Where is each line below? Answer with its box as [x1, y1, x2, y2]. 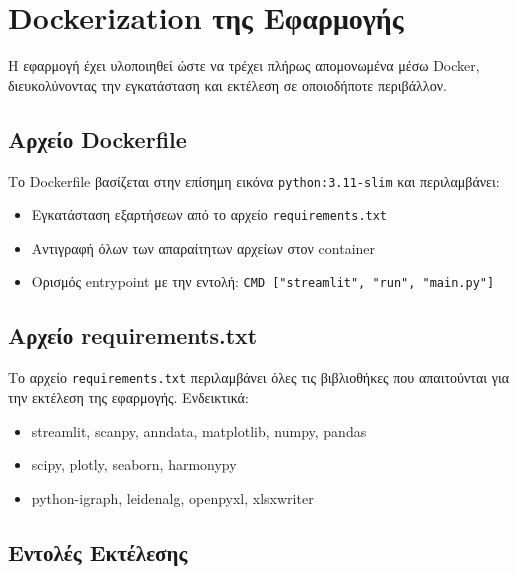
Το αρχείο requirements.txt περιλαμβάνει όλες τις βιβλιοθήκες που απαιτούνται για [8, 367, 510, 388]
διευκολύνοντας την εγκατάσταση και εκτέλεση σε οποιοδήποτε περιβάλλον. [8, 74, 447, 95]
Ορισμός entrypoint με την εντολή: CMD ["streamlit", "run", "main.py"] [31, 271, 495, 292]
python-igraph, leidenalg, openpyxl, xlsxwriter [31, 487, 314, 508]
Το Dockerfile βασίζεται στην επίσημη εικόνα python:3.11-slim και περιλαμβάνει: [8, 170, 500, 191]
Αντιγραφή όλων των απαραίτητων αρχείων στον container [31, 237, 376, 258]
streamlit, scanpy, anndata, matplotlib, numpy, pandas [31, 420, 367, 441]
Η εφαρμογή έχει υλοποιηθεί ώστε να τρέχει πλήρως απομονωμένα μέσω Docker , [8, 55, 480, 76]
